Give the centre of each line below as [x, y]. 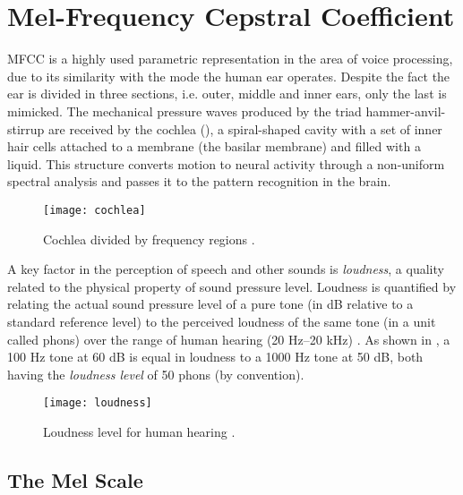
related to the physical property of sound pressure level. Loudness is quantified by [232, 286]
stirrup [26, 128]
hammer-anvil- [406, 111]
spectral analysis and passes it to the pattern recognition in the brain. [199, 181]
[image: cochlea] [94, 210]
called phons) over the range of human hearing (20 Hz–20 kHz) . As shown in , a [229, 339]
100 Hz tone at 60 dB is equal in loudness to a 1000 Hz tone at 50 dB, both [215, 357]
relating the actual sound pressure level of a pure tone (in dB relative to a [210, 304]
